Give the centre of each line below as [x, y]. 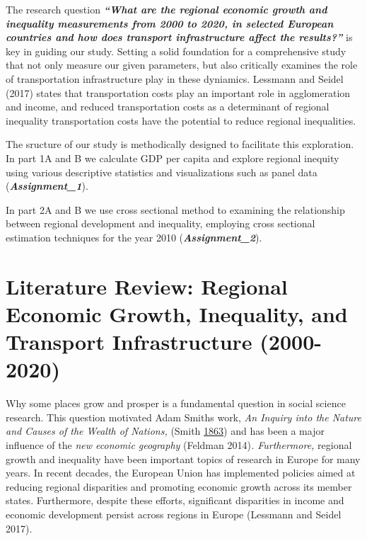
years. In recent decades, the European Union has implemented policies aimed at [181, 473]
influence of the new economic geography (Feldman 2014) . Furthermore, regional [179, 444]
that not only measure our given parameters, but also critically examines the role [182, 65]
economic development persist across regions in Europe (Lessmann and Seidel [174, 514]
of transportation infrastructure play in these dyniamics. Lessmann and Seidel [175, 78]
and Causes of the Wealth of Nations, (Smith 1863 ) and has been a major [165, 431]
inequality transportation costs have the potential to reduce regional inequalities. [181, 120]
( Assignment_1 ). [47, 186]
